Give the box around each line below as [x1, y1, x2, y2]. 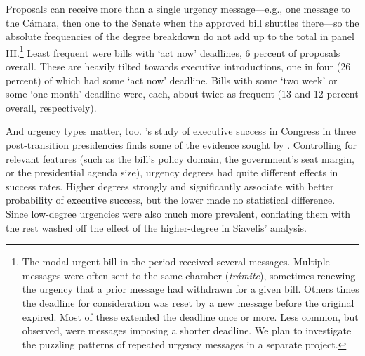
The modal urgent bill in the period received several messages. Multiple [22, 254, 330, 269]
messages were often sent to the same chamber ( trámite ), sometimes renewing [22, 268, 356, 282]
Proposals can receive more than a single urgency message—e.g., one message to [6, 1, 350, 15]
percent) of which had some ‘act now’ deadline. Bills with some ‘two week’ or [6, 72, 338, 87]
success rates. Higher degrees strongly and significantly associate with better [6, 178, 334, 193]
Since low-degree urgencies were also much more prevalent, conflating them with [6, 206, 351, 220]
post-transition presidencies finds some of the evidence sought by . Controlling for [6, 138, 357, 152]
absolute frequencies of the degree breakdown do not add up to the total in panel [6, 29, 354, 44]
